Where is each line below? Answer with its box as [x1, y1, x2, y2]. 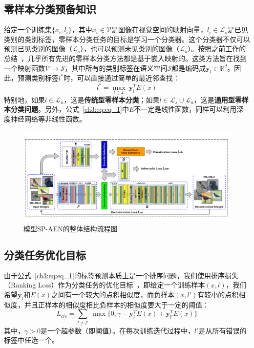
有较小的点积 [197, 289, 239, 299]
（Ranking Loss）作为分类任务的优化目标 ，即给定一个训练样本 [4, 280, 205, 290]
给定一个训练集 [4, 24, 52, 35]
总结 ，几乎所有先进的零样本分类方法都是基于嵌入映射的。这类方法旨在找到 [4, 53, 247, 63]
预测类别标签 [17, 73, 59, 83]
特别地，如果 [4, 94, 45, 104]
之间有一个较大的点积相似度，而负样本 [51, 289, 175, 299]
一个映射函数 [4, 62, 45, 73]
